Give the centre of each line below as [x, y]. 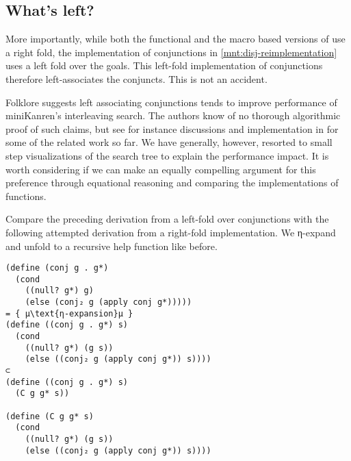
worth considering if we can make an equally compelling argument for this [161, 169]
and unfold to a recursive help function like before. [112, 246]
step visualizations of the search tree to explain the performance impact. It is [167, 155]
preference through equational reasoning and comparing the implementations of [172, 183]
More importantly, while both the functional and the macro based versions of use [175, 39]
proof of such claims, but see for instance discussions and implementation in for [172, 128]
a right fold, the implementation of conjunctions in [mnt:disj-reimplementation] [171, 52]
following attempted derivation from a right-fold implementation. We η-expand [171, 232]
